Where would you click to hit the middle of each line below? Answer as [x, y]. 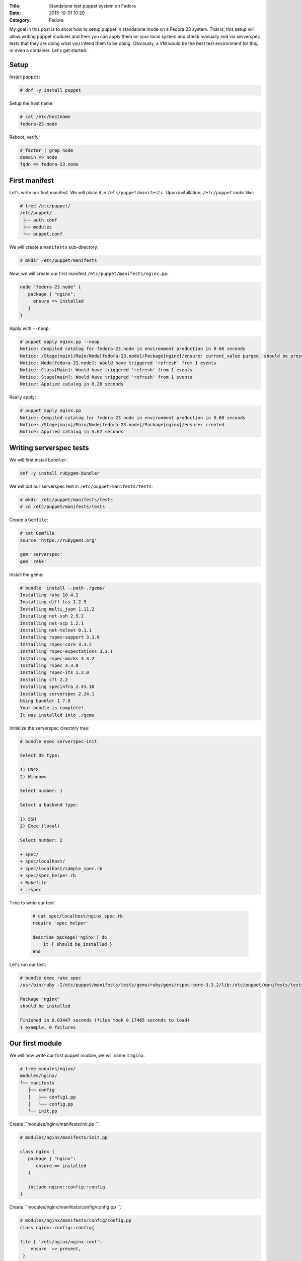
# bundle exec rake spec [51, 978]
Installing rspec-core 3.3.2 [56, 644]
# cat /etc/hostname [45, 117]
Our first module [36, 1043]
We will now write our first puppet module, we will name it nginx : [77, 1055]
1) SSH [28, 819]
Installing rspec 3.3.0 [49, 665]
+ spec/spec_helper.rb [48, 876]
